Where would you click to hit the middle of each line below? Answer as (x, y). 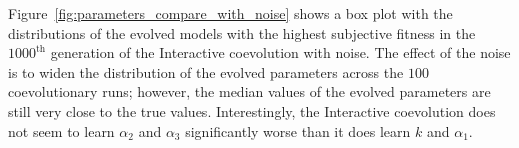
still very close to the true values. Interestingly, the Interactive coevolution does (252, 110)
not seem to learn (61, 130)
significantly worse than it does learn (298, 130)
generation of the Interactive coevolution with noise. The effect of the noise (280, 52)
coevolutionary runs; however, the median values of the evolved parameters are (249, 91)
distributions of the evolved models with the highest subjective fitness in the (242, 32)
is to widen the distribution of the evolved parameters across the (206, 71)
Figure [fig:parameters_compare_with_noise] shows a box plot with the (230, 13)
